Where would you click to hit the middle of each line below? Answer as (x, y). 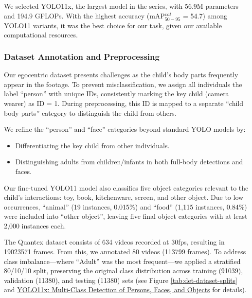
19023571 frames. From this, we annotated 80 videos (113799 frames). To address (125, 252)
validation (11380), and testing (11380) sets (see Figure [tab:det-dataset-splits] (121, 280)
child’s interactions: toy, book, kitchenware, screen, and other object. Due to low (124, 197)
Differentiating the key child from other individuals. (92, 145)
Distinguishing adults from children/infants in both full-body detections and (129, 162)
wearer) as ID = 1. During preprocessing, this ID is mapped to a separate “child (124, 103)
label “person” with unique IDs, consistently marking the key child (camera (117, 94)
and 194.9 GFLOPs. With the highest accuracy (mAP (84, 15)
